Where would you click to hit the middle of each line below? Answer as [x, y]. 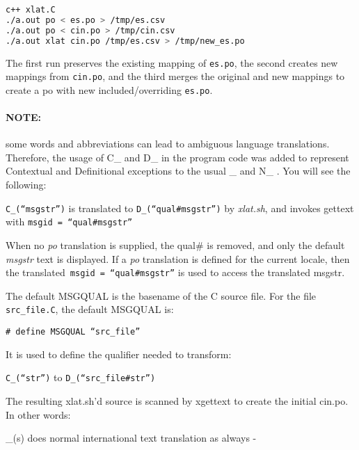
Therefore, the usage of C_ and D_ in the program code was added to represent [177, 157]
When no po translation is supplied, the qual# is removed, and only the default [175, 244]
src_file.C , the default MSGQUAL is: [90, 309]
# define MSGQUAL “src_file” [73, 332]
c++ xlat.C [31, 10]
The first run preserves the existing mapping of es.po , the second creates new [172, 62]
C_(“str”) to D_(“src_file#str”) [81, 377]
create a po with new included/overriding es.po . [109, 89]
